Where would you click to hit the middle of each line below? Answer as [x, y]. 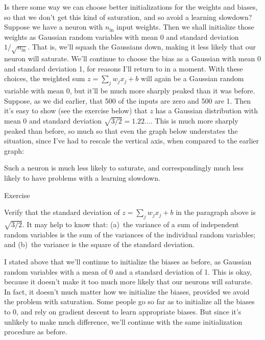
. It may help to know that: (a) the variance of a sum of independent [130, 224]
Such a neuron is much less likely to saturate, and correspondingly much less [124, 168]
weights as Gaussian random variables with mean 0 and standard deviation [122, 37]
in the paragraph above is [216, 212]
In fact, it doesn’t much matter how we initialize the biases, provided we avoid [127, 291]
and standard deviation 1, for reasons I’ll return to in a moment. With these [124, 68]
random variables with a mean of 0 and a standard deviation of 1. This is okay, [128, 271]
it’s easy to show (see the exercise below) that [76, 111]
